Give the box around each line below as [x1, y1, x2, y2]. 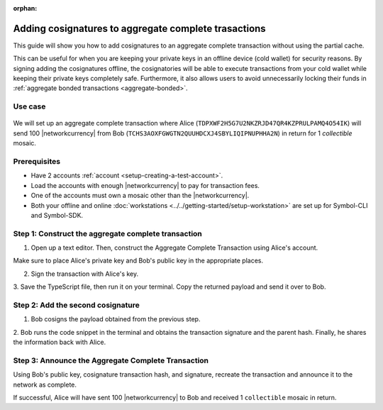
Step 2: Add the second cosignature [13, 300, 140, 310]
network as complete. [13, 380, 77, 389]
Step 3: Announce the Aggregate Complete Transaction [13, 355, 209, 365]
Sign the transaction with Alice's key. [30, 270, 139, 278]
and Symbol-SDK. [30, 211, 84, 219]
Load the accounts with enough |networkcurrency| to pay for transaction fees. [30, 181, 260, 189]
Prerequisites [13, 156, 60, 166]
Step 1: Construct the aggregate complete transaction [13, 228, 202, 238]
